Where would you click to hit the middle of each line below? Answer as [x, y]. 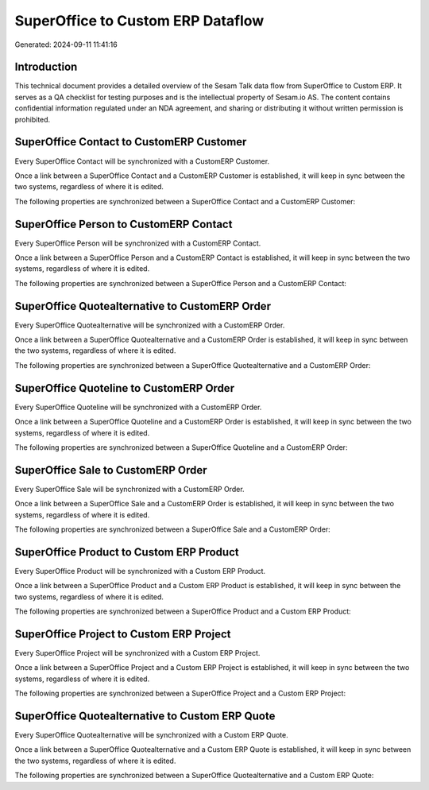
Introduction [46, 67]
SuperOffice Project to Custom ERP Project [123, 634]
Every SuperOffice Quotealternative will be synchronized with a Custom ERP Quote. [152, 735]
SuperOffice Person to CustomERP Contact [124, 224]
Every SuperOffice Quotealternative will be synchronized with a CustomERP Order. [150, 325]
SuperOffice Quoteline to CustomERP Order [124, 388]
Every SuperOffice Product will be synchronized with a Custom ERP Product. [140, 571]
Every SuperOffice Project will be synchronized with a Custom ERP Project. [137, 653]
